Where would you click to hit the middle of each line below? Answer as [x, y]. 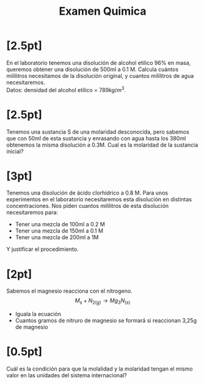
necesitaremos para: [32, 212]
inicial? [15, 151]
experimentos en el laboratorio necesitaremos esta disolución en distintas [99, 199]
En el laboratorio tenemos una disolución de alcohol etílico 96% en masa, [99, 63]
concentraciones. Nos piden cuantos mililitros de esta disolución [88, 206]
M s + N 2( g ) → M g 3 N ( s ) [103, 301]
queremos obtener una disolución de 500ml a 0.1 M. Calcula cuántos [93, 69]
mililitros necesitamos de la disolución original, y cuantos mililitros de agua [100, 75]
